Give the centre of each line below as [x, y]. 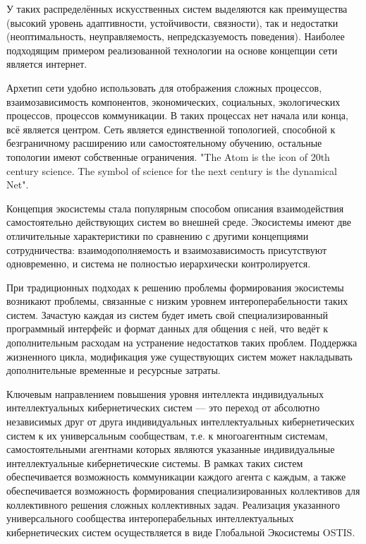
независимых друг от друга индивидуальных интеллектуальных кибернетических [181, 422]
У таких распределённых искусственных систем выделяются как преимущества [177, 8]
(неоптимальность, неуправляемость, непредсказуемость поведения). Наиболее [176, 36]
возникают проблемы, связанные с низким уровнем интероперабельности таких [177, 301]
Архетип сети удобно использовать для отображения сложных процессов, [164, 87]
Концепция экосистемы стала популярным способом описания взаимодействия [175, 208]
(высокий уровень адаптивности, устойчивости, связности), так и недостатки [172, 22]
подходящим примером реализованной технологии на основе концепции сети [172, 50]
